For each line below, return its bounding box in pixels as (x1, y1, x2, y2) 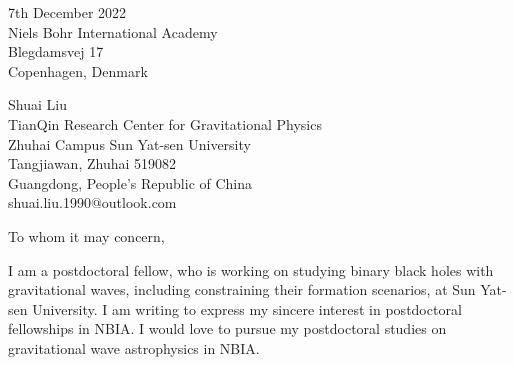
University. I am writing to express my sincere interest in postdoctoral (32, 298, 462, 319)
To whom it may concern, (8, 225, 165, 246)
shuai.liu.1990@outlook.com (8, 192, 177, 213)
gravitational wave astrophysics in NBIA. (8, 337, 260, 358)
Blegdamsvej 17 (8, 41, 104, 62)
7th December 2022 (8, 2, 127, 22)
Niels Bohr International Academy (8, 21, 218, 42)
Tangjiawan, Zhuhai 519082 (8, 153, 177, 174)
